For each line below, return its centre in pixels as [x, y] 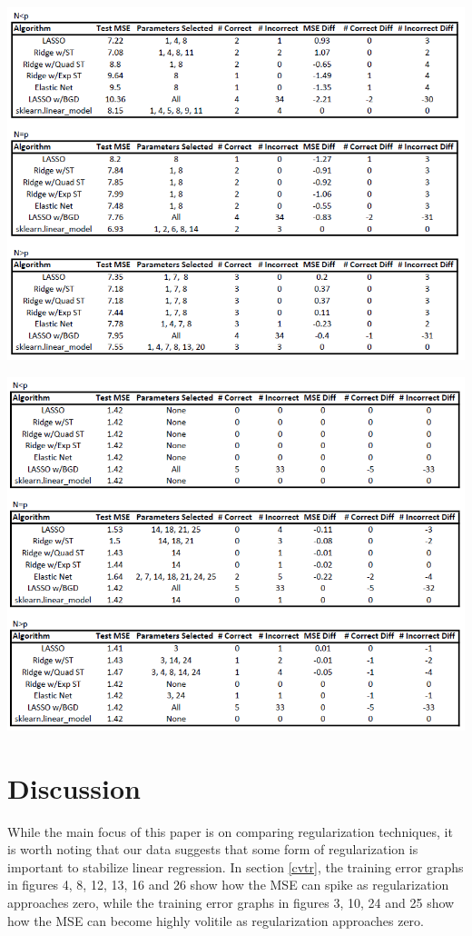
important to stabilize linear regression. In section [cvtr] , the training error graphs [236, 866]
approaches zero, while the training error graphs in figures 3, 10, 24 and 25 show [231, 903]
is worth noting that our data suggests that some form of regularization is [213, 849]
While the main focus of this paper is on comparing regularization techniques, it [230, 831]
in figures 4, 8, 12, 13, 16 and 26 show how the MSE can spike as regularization [228, 885]
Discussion [74, 787]
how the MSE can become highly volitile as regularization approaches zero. [216, 920]
